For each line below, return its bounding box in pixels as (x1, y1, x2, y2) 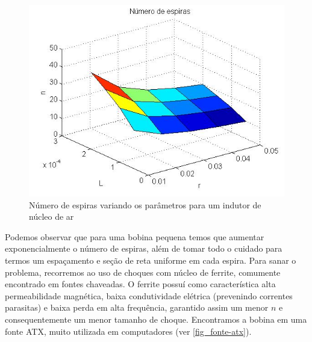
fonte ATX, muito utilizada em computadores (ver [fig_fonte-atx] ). (5, 325, 252, 337)
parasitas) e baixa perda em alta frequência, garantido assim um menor (5, 301, 269, 314)
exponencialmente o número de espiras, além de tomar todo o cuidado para (5, 242, 282, 255)
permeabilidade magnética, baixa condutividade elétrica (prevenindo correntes (5, 289, 293, 302)
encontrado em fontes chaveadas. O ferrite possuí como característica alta (5, 278, 276, 290)
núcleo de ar (29, 210, 74, 223)
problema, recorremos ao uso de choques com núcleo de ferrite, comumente (5, 266, 281, 278)
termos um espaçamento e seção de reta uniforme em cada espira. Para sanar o (5, 253, 296, 266)
